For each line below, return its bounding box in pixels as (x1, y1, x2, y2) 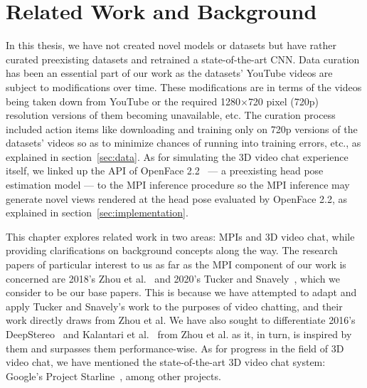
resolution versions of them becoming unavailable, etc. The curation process (6, 108, 336, 122)
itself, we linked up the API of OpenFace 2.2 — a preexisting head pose (6, 163, 324, 178)
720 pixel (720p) (248, 93, 319, 108)
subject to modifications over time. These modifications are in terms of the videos (6, 79, 362, 94)
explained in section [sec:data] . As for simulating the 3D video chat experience (6, 149, 349, 164)
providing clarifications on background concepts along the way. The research (6, 243, 338, 258)
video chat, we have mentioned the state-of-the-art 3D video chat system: (6, 355, 326, 369)
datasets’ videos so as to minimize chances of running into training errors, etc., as (6, 135, 361, 150)
